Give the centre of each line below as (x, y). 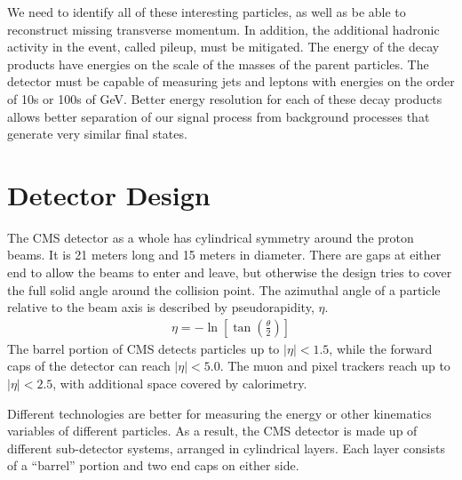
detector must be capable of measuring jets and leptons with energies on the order (231, 81)
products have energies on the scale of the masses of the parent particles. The (218, 64)
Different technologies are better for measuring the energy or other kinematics (219, 413)
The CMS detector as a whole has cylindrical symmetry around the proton (211, 237)
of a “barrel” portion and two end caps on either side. (153, 465)
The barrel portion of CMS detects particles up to (143, 348)
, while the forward (381, 348)
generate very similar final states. (97, 134)
